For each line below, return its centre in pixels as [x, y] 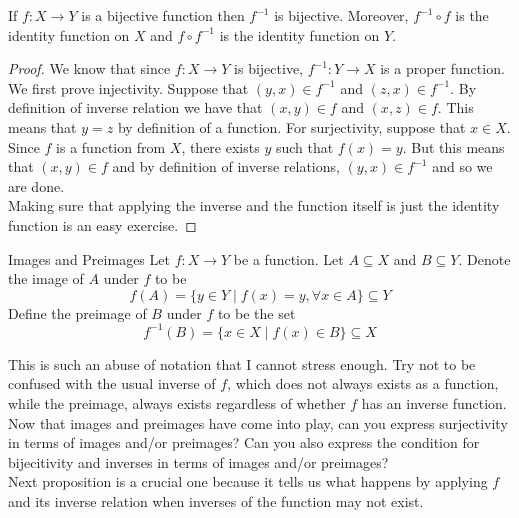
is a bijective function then [163, 15]
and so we [462, 166]
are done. [36, 185]
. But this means [453, 146]
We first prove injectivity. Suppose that [128, 87]
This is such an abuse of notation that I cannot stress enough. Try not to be [242, 363]
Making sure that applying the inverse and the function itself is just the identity [254, 205]
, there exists [220, 146]
